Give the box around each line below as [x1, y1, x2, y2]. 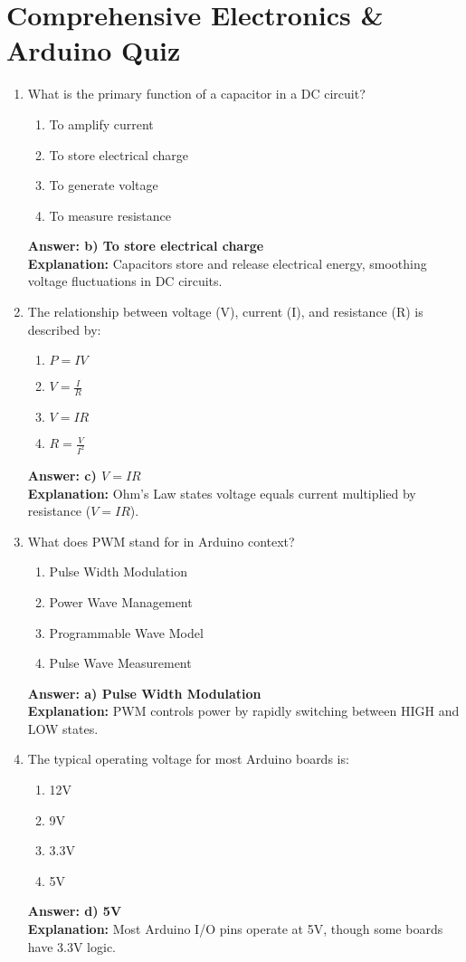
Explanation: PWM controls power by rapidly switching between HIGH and [27, 701, 460, 720]
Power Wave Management [49, 592, 193, 611]
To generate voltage [49, 176, 158, 195]
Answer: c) [27, 465, 97, 484]
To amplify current [49, 114, 154, 133]
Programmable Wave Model [49, 623, 204, 642]
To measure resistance [49, 205, 172, 224]
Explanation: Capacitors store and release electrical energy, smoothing [27, 253, 427, 272]
